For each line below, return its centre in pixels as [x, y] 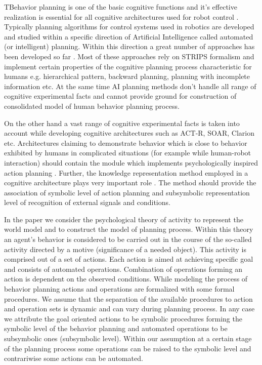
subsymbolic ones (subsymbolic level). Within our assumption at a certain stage [128, 338]
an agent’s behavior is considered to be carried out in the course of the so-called [128, 239]
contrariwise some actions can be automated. [74, 358]
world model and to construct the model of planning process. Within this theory [129, 229]
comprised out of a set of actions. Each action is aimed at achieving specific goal [129, 259]
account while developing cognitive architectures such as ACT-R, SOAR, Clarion [129, 133]
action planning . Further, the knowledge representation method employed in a [126, 172]
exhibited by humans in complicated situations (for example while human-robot [128, 153]
